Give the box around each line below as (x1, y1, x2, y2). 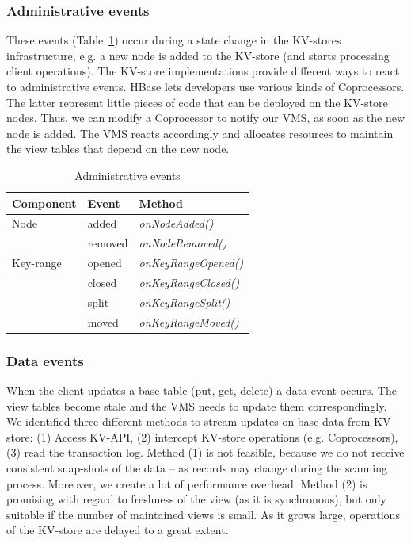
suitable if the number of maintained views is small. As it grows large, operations (6, 506, 400, 522)
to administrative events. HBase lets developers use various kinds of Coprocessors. (6, 78, 405, 94)
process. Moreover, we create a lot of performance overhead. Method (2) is (6, 475, 367, 491)
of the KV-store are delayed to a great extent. (6, 522, 229, 538)
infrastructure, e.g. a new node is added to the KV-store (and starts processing (6, 47, 390, 63)
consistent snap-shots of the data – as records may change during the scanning (6, 459, 387, 476)
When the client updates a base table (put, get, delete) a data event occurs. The (6, 381, 397, 398)
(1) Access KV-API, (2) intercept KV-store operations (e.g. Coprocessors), (36, 428, 398, 445)
